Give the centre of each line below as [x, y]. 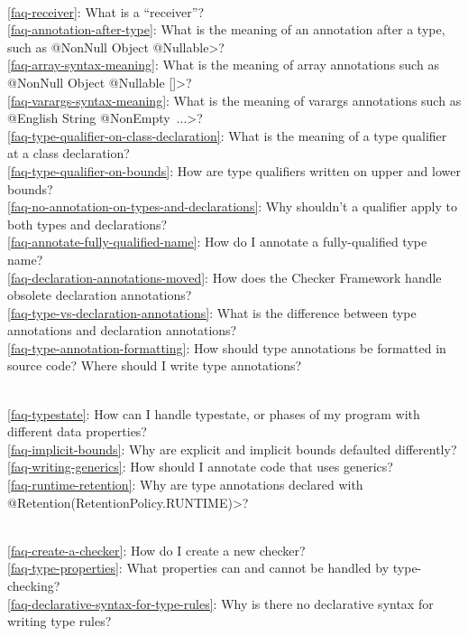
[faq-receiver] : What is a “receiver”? [106, 11]
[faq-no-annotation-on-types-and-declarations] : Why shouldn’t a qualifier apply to [232, 206]
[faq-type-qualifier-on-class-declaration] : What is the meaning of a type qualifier [227, 135]
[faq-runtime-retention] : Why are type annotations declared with [185, 485]
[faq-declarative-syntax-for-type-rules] [110, 603]
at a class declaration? [69, 153]
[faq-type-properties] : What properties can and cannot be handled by [198, 568]
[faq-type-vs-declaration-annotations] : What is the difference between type [212, 312]
